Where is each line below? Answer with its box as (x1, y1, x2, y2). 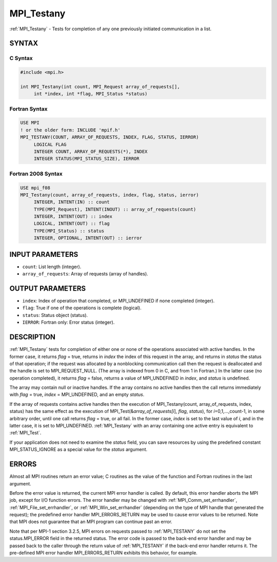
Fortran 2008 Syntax (9, 170, 63, 177)
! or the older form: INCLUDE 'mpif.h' (20, 127, 121, 133)
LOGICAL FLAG (33, 141, 67, 147)
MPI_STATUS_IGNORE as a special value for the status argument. (9, 446, 148, 453)
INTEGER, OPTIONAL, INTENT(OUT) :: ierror (33, 235, 142, 241)
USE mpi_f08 (20, 185, 51, 191)
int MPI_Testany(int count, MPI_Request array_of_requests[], (20, 84, 180, 89)
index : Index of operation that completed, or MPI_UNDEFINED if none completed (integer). (22, 298, 215, 304)
